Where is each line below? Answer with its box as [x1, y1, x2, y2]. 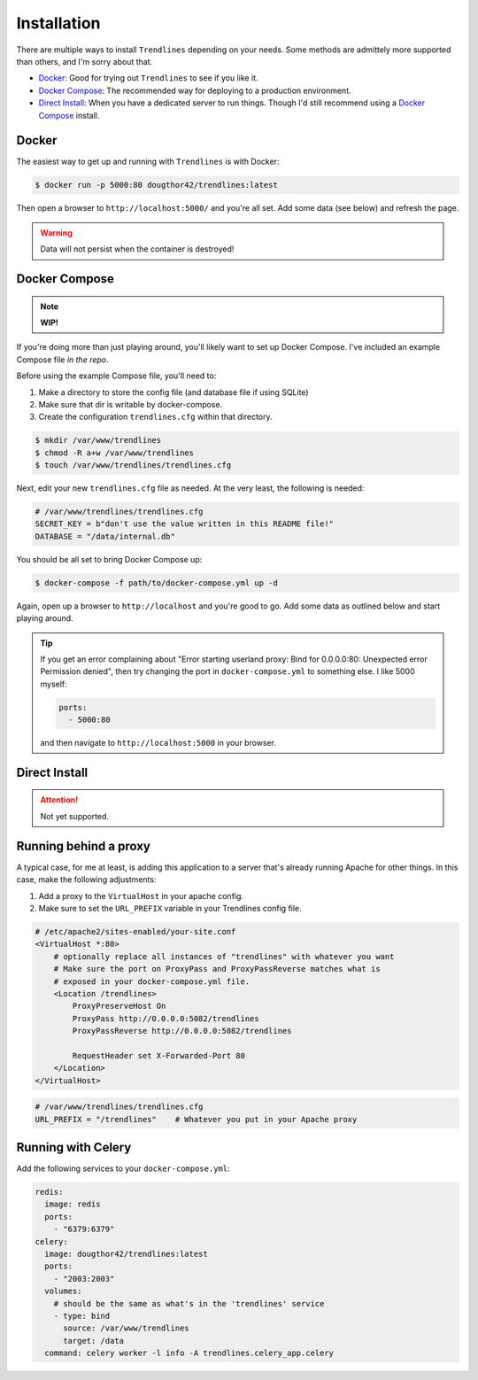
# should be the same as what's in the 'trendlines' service [53, 1299, 325, 1308]
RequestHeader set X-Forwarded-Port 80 [72, 1051, 245, 1060]
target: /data [63, 1336, 124, 1345]
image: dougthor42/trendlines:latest [44, 1249, 208, 1260]
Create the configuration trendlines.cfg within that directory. [38, 412, 274, 423]
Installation [16, 13, 101, 33]
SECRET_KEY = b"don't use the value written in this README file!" [35, 519, 335, 529]
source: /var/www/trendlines [63, 1323, 189, 1333]
